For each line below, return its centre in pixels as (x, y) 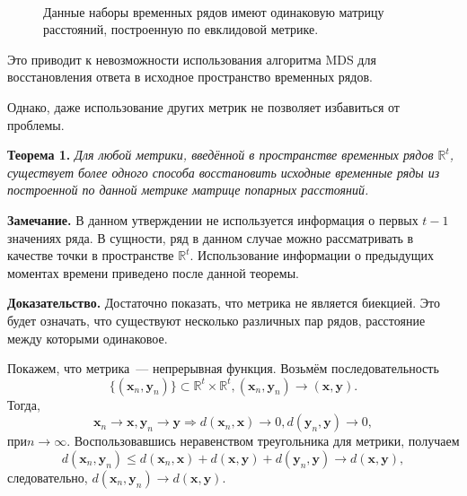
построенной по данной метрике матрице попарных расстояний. (188, 190)
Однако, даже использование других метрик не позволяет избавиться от (203, 106)
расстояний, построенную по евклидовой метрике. (181, 29)
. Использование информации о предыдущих (312, 255)
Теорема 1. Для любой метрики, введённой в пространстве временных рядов (220, 155)
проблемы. (36, 124)
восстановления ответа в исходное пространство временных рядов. (190, 77)
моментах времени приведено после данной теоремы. (153, 272)
